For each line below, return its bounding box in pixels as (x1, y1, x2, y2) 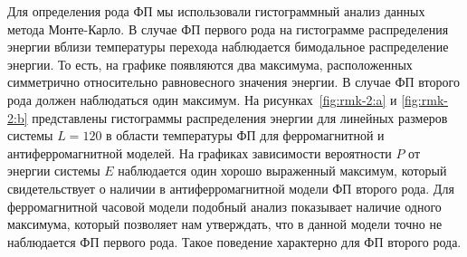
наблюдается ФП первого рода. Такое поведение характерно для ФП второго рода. (7, 232, 462, 251)
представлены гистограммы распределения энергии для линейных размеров (32, 108, 448, 127)
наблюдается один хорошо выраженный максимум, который (118, 161, 447, 180)
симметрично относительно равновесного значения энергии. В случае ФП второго (7, 72, 460, 91)
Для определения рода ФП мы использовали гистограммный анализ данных (7, 2, 425, 20)
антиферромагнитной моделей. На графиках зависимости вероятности (7, 143, 392, 162)
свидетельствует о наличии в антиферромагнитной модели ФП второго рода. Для (7, 178, 454, 197)
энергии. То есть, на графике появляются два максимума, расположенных (7, 54, 413, 73)
